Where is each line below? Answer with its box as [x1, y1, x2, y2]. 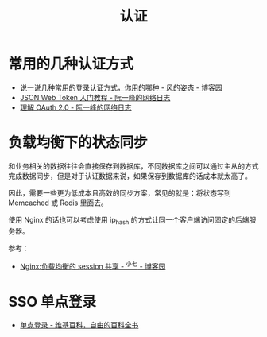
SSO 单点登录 [8, 292, 97, 311]
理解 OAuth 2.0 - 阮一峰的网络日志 [19, 103, 133, 112]
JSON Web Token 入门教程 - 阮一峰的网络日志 [19, 92, 171, 102]
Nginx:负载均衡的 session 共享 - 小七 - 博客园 [19, 260, 166, 271]
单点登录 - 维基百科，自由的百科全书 [19, 320, 139, 330]
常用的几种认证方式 [8, 55, 134, 73]
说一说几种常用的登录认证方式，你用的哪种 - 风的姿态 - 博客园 [19, 83, 222, 92]
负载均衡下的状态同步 [8, 134, 149, 152]
